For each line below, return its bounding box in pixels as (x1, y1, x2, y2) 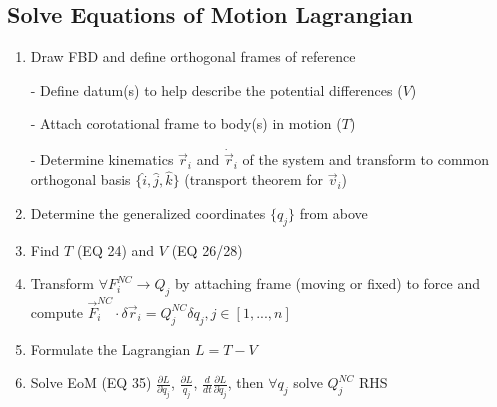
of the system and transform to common (242, 149, 490, 170)
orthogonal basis (30, 169, 131, 190)
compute (30, 301, 83, 322)
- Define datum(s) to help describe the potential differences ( (30, 79, 403, 100)
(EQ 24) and (76, 239, 155, 260)
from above (299, 202, 368, 223)
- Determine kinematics (30, 149, 174, 170)
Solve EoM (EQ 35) (30, 372, 152, 393)
